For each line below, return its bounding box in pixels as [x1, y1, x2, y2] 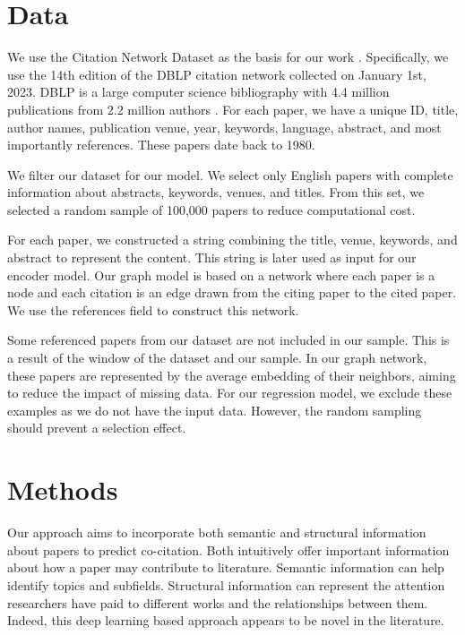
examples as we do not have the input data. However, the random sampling [7, 400, 422, 419]
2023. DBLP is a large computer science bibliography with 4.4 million [7, 82, 390, 101]
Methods [7, 471, 118, 508]
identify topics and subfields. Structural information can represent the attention [7, 575, 445, 594]
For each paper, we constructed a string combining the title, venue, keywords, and [7, 230, 458, 249]
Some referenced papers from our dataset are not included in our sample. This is [7, 330, 450, 349]
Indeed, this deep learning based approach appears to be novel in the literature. [7, 611, 444, 630]
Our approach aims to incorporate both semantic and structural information [7, 523, 426, 542]
